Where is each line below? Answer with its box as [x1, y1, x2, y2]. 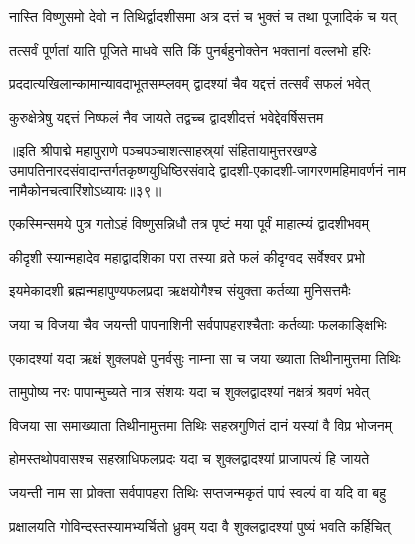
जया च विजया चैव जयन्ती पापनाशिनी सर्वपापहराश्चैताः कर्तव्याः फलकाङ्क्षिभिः [9, 313, 387, 334]
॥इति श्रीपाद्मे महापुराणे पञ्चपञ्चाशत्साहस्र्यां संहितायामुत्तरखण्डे [9, 140, 317, 161]
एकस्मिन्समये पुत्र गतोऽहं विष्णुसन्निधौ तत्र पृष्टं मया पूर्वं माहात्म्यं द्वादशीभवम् [9, 213, 369, 234]
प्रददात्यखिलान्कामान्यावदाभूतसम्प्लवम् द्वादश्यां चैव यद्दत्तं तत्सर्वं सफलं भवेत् [9, 73, 370, 94]
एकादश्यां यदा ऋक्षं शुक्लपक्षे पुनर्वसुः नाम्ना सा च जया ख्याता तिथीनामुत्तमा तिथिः [9, 347, 401, 368]
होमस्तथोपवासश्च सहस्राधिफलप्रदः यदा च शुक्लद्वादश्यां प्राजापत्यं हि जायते [9, 448, 370, 469]
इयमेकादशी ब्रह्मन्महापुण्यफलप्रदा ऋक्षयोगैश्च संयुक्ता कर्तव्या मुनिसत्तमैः [9, 280, 351, 301]
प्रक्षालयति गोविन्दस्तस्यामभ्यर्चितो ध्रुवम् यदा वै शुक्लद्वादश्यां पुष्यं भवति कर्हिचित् [9, 515, 391, 536]
